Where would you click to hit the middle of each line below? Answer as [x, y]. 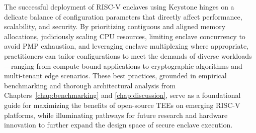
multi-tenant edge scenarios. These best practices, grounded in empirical [115, 76]
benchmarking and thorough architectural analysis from [90, 85]
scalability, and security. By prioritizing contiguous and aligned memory [115, 26]
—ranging [19, 65]
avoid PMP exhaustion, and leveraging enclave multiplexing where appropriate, [126, 46]
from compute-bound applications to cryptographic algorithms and [139, 65]
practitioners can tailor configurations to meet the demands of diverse [112, 55]
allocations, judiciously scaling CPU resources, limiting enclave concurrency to [125, 36]
